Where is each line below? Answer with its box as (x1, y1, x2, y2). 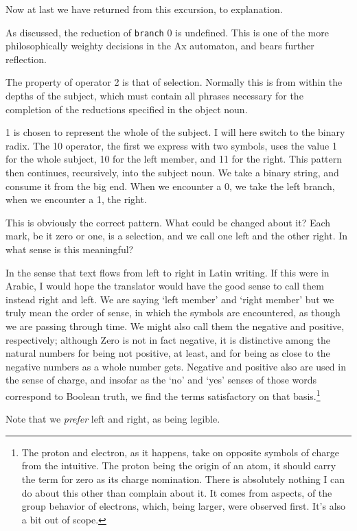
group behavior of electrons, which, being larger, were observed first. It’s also (21, 499, 346, 513)
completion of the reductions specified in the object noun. (5, 102, 248, 116)
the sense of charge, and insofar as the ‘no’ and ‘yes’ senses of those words (5, 373, 317, 387)
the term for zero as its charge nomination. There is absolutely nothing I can (21, 471, 345, 486)
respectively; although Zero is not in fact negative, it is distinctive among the (5, 332, 330, 346)
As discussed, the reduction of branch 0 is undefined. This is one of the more (5, 25, 329, 39)
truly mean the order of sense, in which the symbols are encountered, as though (5, 305, 341, 320)
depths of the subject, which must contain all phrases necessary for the (5, 88, 303, 103)
